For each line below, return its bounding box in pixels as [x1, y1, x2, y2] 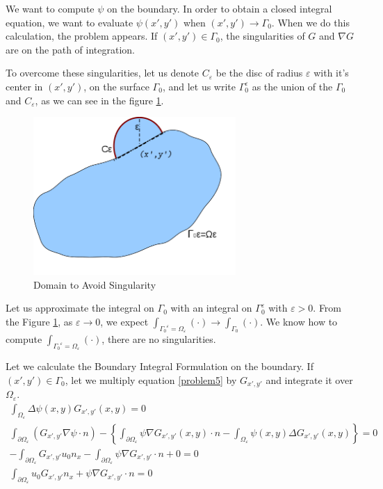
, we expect [100, 314, 149, 328]
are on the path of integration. [6, 42, 135, 56]
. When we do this [271, 15, 350, 29]
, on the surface [83, 79, 149, 93]
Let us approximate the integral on [6, 300, 154, 315]
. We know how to [260, 314, 338, 328]
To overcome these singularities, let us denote [6, 65, 199, 80]
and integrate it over [266, 372, 353, 387]
